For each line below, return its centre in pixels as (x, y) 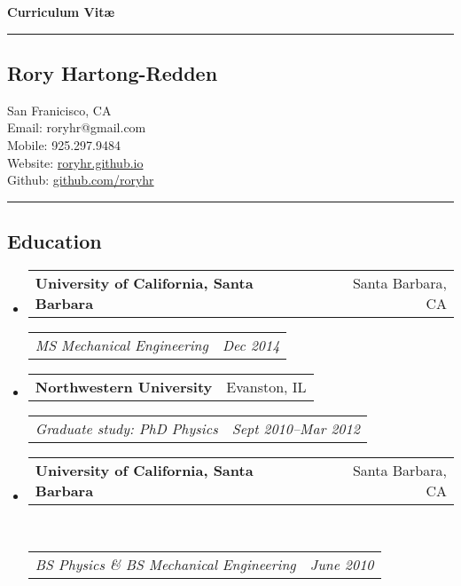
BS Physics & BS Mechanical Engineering (165, 564)
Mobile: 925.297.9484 (64, 144)
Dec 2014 (251, 344)
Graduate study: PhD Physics (126, 428)
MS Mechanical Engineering (121, 344)
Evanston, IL (266, 386)
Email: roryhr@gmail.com (77, 127)
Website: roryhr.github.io (75, 162)
